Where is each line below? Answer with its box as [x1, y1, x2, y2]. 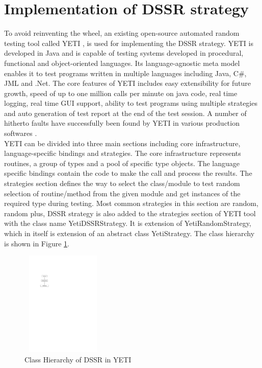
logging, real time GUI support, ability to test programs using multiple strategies [4, 98, 257, 108]
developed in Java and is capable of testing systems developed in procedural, [4, 48, 244, 58]
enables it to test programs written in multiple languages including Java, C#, [4, 67, 247, 78]
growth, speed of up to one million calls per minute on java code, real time [4, 87, 238, 98]
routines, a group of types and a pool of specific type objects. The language [4, 157, 240, 168]
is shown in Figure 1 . [4, 238, 69, 248]
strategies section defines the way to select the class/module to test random [4, 178, 240, 189]
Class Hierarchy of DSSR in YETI [24, 354, 132, 364]
